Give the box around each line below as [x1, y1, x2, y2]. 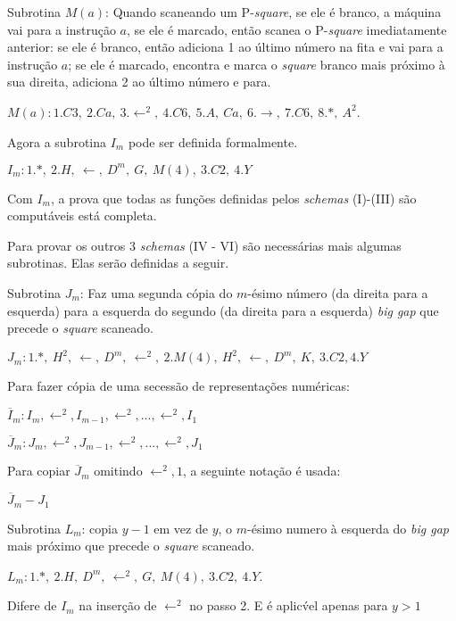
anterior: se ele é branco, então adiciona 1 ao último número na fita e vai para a [7, 37, 444, 56]
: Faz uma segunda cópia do [79, 284, 233, 302]
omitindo [94, 461, 143, 480]
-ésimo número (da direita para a [247, 284, 428, 302]
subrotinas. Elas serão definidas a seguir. [7, 253, 229, 272]
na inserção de [79, 596, 157, 615]
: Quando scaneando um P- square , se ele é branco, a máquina [105, 3, 442, 21]
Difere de [7, 596, 57, 615]
